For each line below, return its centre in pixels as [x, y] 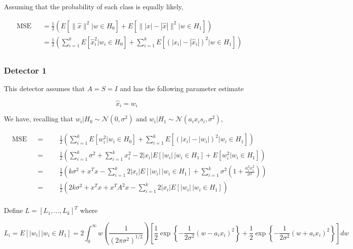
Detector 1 [25, 70]
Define [13, 210]
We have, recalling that [39, 119]
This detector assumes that [44, 88]
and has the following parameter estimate [182, 88]
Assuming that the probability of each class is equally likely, [94, 6]
